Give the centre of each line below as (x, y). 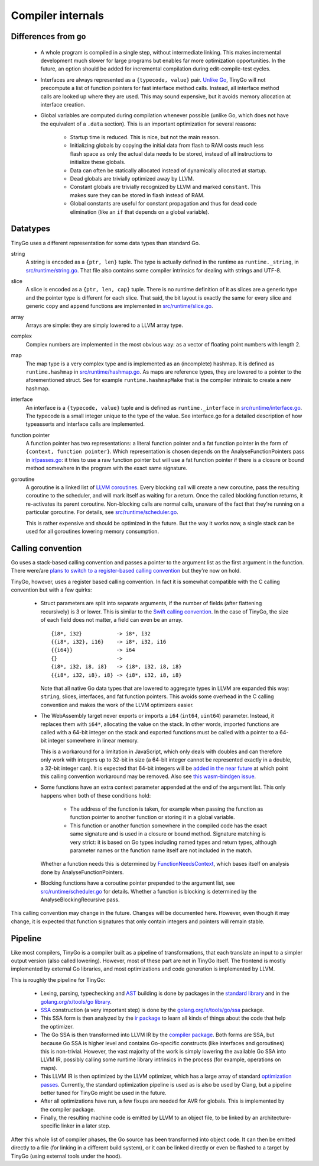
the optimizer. (57, 1026)
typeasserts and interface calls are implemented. (85, 424)
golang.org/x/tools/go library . (76, 1001)
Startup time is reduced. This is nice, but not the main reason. (145, 137)
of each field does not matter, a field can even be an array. (112, 620)
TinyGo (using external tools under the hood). (66, 1156)
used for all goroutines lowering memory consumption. (92, 531)
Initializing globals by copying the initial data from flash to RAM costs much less (167, 146)
